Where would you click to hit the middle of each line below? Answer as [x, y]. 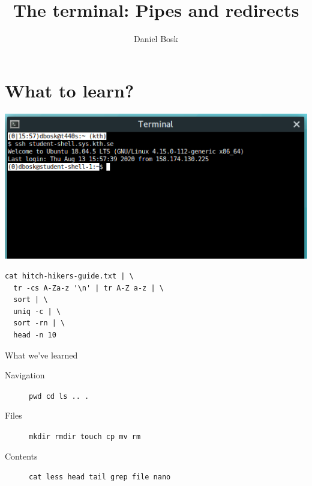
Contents [21, 456]
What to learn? [70, 90]
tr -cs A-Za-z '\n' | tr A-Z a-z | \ [88, 288]
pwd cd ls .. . [59, 396]
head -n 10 [35, 335]
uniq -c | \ [37, 311]
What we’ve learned [41, 355]
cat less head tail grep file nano [100, 477]
